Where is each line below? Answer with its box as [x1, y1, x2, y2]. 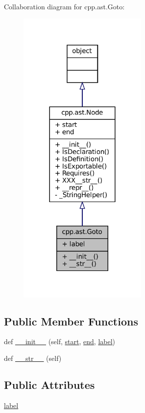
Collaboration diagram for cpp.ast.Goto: [4, 1, 125, 11]
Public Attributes [4, 377, 95, 392]
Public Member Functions [4, 313, 138, 328]
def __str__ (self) [4, 353, 62, 363]
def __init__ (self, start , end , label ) [4, 336, 116, 347]
